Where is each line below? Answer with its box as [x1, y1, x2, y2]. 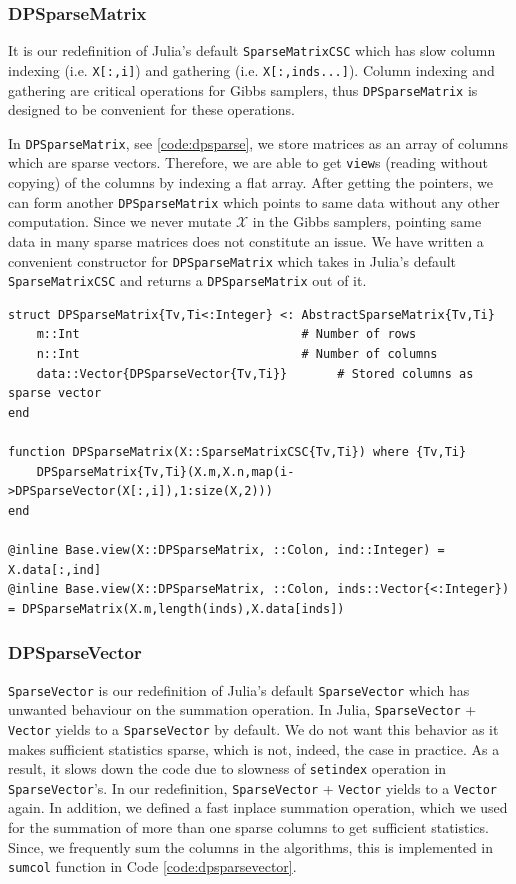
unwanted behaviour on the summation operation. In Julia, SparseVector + [8, 699, 477, 720]
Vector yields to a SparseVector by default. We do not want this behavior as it [8, 718, 499, 739]
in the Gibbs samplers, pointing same [252, 211, 482, 232]
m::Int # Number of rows [36, 327, 417, 342]
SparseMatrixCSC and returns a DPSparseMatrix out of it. [8, 270, 367, 291]
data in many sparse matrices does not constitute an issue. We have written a [8, 230, 484, 251]
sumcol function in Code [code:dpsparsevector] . [8, 856, 297, 877]
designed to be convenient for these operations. [8, 99, 295, 120]
